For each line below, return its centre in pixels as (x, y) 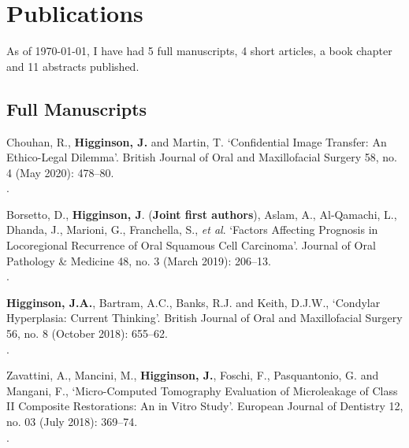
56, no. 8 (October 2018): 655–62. (87, 333)
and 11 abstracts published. (73, 66)
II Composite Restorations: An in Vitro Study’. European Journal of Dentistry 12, (205, 406)
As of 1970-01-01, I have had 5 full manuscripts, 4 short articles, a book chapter (199, 51)
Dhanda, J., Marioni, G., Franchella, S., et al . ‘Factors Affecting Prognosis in (192, 230)
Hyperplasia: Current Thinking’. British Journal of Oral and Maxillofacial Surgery (204, 318)
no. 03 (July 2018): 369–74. (72, 422)
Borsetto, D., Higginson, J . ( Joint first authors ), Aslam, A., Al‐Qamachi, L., (202, 214)
